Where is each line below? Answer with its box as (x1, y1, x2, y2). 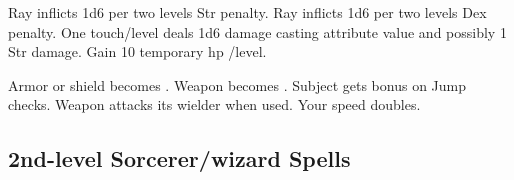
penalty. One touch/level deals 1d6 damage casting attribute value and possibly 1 (8, 21, 507, 42)
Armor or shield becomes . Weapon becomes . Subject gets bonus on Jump (8, 74, 467, 95)
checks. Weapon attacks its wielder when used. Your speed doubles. (8, 94, 421, 115)
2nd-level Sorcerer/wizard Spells (8, 143, 351, 174)
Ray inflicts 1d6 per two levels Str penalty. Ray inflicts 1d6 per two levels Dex (8, 2, 487, 22)
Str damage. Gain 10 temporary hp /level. (8, 41, 267, 62)
